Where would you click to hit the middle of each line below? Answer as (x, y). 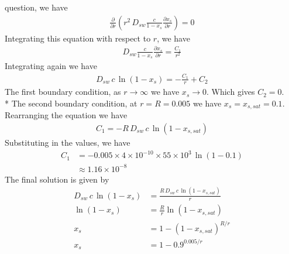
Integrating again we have (51, 66)
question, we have (36, 7)
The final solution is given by (57, 179)
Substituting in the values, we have (68, 143)
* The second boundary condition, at (71, 103)
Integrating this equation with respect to (78, 38)
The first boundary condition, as (63, 92)
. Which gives (231, 92)
